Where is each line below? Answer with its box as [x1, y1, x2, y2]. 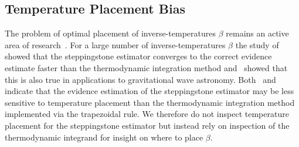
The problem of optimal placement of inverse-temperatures [5, 27, 216, 39]
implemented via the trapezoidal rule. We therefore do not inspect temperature [5, 108, 289, 120]
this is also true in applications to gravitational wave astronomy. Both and [5, 73, 276, 85]
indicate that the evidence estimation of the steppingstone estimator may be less [5, 85, 294, 97]
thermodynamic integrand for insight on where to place [5, 131, 203, 143]
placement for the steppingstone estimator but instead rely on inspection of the [5, 119, 290, 131]
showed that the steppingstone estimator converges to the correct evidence [5, 50, 272, 62]
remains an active [226, 27, 289, 39]
